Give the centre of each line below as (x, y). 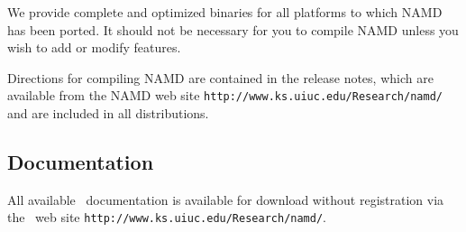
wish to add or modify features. (94, 47)
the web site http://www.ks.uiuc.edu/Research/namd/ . (167, 217)
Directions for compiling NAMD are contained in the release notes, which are (220, 77)
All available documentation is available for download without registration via (226, 199)
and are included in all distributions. (108, 113)
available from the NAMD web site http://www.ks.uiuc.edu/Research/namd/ (225, 95)
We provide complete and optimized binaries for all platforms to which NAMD (225, 12)
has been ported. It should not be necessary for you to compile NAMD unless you (233, 29)
